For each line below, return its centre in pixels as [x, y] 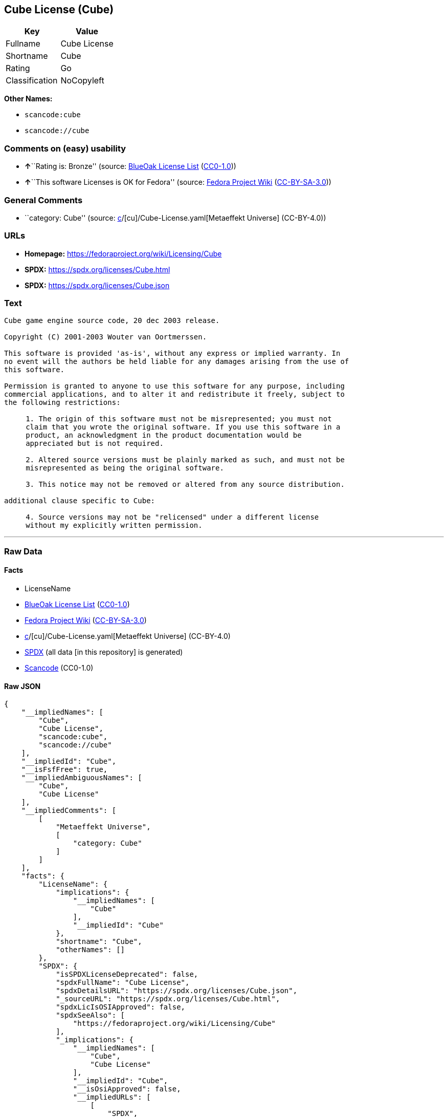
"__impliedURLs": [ [112, 1097]
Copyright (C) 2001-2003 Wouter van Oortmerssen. [106, 337]
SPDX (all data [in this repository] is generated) [104, 652]
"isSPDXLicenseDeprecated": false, [127, 974]
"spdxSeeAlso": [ [91, 1015]
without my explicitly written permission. [114, 525]
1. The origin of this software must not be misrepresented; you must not [179, 419]
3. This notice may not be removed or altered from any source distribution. [185, 485]
